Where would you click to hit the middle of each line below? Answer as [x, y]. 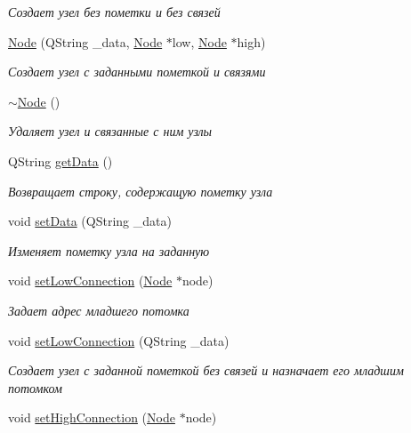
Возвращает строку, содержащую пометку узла [141, 191]
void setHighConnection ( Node [92, 417]
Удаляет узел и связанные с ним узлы [110, 131]
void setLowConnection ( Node [90, 281]
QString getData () [60, 160]
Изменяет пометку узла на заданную [109, 250]
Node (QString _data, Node [85, 41]
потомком [35, 387]
